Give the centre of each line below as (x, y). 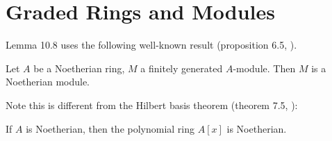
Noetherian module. (48, 82)
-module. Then (264, 68)
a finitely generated (182, 68)
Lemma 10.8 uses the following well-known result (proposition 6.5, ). (151, 45)
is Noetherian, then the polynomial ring (110, 128)
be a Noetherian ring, (79, 68)
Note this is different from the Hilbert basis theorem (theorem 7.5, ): (152, 105)
